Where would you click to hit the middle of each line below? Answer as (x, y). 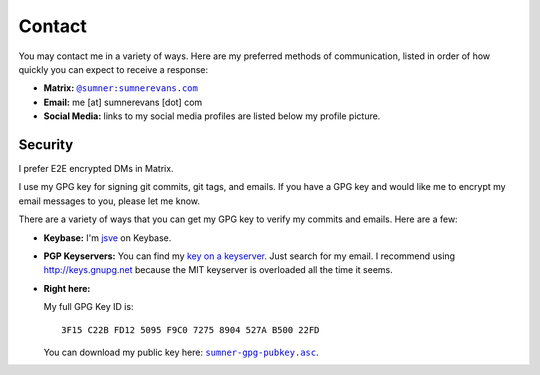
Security (46, 144)
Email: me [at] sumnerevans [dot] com (123, 102)
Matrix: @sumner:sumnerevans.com (121, 88)
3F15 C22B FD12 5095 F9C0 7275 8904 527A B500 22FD (190, 329)
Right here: (67, 288)
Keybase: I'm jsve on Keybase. (107, 237)
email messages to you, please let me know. (109, 201)
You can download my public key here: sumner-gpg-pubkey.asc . (181, 352)
